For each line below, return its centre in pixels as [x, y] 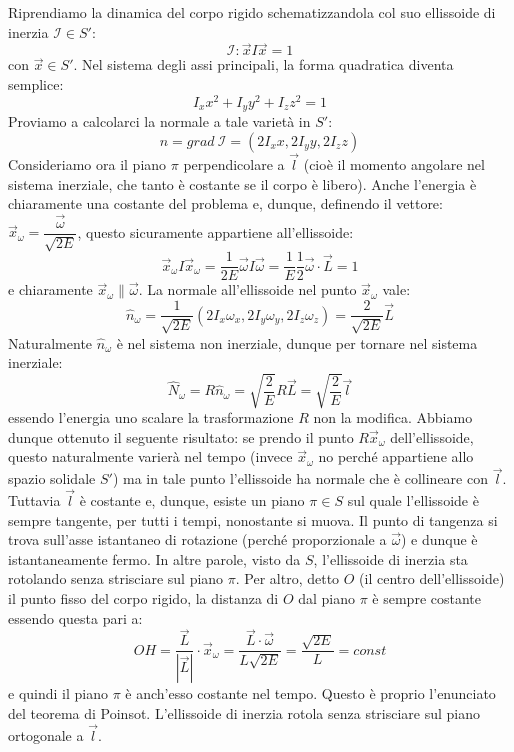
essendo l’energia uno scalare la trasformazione [151, 417]
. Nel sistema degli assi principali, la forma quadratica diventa [263, 64]
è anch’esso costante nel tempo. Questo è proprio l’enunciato [310, 693]
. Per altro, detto [287, 578]
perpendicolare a [234, 163]
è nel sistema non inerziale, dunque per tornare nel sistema [297, 342]
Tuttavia [34, 500]
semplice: [36, 84]
